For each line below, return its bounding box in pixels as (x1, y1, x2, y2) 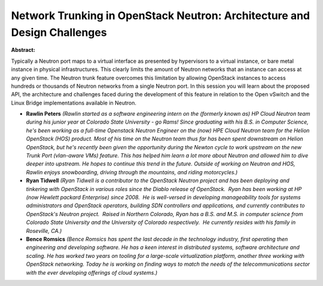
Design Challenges (11, 26, 107, 39)
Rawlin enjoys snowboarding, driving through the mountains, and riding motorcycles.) (26, 168, 238, 176)
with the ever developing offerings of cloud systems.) (26, 269, 158, 276)
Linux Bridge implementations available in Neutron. (11, 99, 137, 106)
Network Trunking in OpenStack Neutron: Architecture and (11, 9, 310, 22)
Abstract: (11, 47, 35, 54)
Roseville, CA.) (26, 227, 62, 234)
